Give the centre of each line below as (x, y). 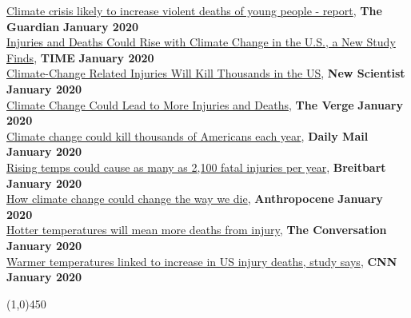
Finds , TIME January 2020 (80, 57)
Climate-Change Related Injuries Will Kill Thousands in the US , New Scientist (206, 73)
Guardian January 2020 (73, 26)
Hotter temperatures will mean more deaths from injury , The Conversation (197, 230)
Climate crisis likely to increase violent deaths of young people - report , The (194, 10)
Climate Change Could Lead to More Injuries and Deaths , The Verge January (205, 104)
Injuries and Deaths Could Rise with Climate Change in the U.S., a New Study (201, 42)
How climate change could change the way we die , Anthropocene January (195, 199)
